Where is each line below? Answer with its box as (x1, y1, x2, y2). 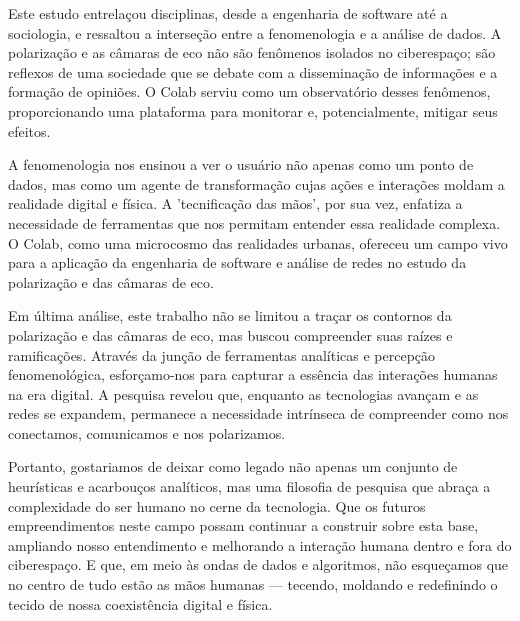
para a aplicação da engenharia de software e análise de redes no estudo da (8, 252, 467, 273)
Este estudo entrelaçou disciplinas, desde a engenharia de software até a (8, 3, 448, 23)
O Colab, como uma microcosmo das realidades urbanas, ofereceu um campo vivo (8, 232, 508, 253)
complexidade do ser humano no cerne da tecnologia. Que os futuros (8, 495, 426, 516)
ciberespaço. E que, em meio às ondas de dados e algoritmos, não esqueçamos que (8, 554, 509, 575)
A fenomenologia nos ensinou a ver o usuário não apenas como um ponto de (8, 154, 474, 175)
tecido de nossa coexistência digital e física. (8, 593, 273, 614)
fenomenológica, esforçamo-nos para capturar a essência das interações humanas (8, 364, 498, 385)
